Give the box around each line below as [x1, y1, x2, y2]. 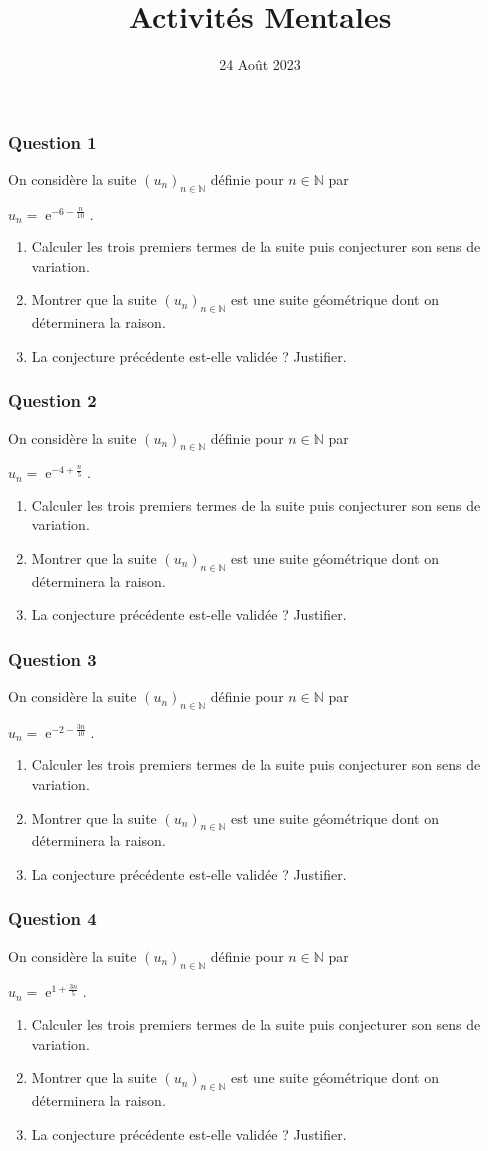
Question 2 [8, 388, 97, 413]
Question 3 [8, 646, 97, 671]
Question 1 [8, 129, 97, 154]
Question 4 [8, 906, 97, 931]
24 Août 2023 [219, 54, 301, 75]
